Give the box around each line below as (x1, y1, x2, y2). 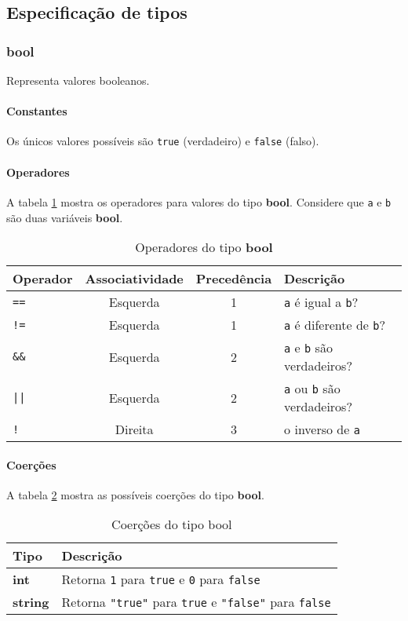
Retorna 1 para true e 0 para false (61, 570, 260, 589)
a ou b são (284, 379, 341, 398)
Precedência (195, 269, 272, 288)
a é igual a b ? (284, 293, 359, 312)
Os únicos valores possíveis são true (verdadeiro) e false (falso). (6, 133, 319, 149)
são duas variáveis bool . (6, 209, 123, 225)
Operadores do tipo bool (135, 238, 273, 257)
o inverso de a (284, 420, 360, 439)
